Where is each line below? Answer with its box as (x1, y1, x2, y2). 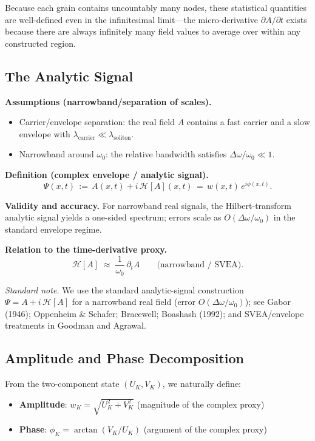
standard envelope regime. (5, 222, 102, 235)
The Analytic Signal (5, 66, 134, 85)
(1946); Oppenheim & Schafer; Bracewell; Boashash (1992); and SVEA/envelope (5, 307, 304, 320)
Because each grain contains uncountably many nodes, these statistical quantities (5, 1, 307, 13)
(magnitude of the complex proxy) (137, 397, 265, 410)
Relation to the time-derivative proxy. (5, 243, 167, 256)
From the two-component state (5, 377, 120, 390)
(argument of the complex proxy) (143, 423, 267, 436)
